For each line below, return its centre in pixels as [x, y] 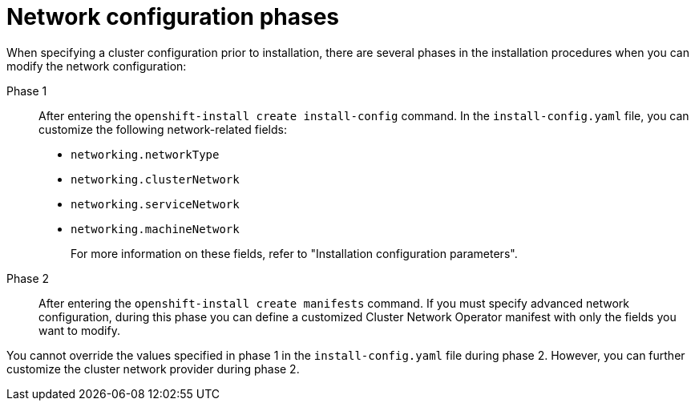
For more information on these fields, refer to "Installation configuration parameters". [294, 253]
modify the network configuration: [97, 66]
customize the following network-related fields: [163, 129]
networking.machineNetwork [155, 229]
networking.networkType [145, 154]
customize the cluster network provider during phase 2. [153, 369]
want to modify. [79, 330]
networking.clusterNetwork [155, 179]
